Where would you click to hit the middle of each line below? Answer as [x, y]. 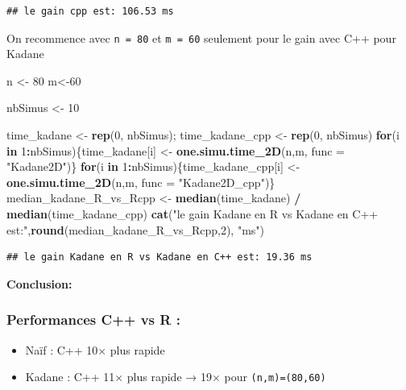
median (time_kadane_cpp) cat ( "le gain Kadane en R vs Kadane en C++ [193, 214]
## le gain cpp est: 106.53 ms [90, 11]
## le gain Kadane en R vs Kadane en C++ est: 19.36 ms [159, 257]
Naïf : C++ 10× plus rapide [95, 349]
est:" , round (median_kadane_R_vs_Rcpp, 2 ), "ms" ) [136, 229]
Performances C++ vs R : [93, 319]
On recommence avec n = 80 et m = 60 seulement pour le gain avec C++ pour [201, 37]
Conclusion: [39, 283]
